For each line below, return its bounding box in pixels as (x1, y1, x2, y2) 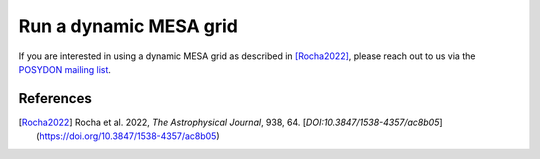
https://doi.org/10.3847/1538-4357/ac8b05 (39, 130, 217, 142)
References (18, 90, 92, 107)
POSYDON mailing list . (18, 63, 112, 75)
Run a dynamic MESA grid (18, 15, 239, 37)
